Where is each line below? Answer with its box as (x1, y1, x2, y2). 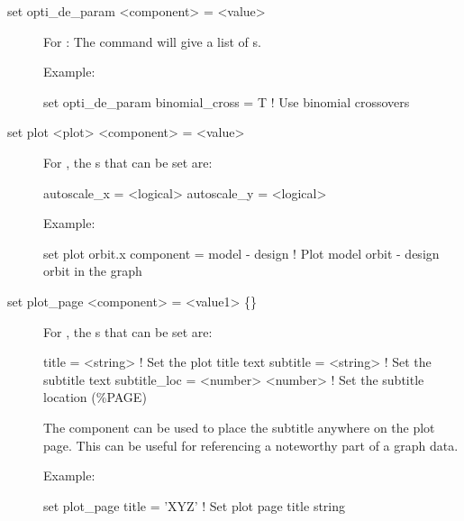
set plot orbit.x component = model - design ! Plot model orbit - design (43, 243, 440, 262)
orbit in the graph (43, 261, 142, 280)
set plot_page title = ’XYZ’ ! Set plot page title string (43, 496, 346, 515)
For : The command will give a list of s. (43, 32, 261, 50)
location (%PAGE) (43, 388, 147, 407)
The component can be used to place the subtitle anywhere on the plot (43, 417, 435, 436)
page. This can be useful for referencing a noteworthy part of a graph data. (43, 435, 459, 454)
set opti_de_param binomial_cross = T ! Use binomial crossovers (43, 92, 410, 111)
